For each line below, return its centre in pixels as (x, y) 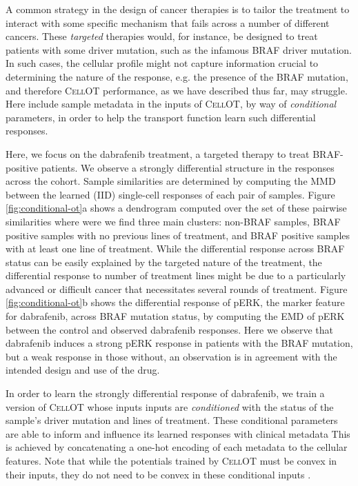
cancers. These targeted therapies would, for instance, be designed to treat (162, 36)
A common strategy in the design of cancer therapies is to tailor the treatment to (178, 9)
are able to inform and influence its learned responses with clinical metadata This (178, 433)
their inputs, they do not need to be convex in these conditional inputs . (158, 474)
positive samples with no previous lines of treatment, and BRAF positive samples (178, 235)
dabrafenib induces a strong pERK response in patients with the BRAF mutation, (179, 343)
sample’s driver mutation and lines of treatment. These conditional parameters (172, 420)
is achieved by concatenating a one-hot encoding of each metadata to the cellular (177, 447)
